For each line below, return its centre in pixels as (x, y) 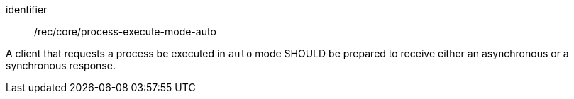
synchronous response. (61, 65)
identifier (27, 10)
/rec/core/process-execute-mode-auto (125, 31)
